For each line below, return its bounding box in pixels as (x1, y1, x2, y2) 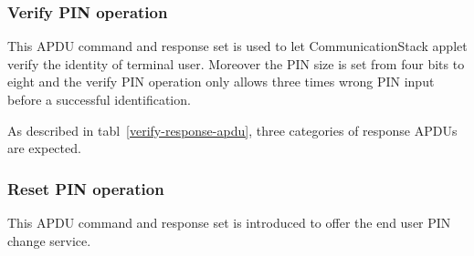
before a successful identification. (7, 90, 191, 108)
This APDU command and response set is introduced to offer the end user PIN (7, 213, 451, 231)
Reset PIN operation (7, 177, 164, 200)
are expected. (7, 138, 81, 158)
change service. (7, 230, 91, 250)
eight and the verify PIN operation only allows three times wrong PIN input (7, 72, 435, 91)
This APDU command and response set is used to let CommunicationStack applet (7, 36, 468, 56)
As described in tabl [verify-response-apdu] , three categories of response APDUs (7, 120, 458, 139)
